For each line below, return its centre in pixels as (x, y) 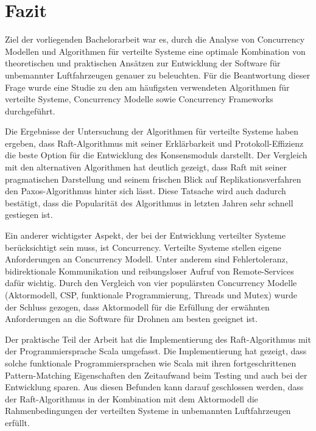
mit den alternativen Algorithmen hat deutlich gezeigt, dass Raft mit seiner (146, 167)
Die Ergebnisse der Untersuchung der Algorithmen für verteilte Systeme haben (152, 131)
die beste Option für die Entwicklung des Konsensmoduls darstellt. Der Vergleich (156, 155)
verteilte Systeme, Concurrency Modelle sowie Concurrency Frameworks (139, 99)
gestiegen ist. (29, 215)
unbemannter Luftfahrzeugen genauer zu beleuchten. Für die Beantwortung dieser (158, 75)
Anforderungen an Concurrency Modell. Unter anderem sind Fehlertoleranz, (146, 259)
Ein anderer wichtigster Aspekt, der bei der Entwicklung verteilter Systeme (145, 235)
